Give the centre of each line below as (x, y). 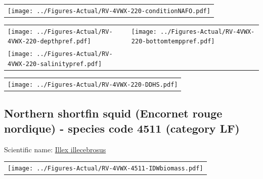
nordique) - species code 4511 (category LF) (122, 128)
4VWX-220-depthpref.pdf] (49, 42)
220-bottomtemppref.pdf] (173, 42)
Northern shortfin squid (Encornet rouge (113, 113)
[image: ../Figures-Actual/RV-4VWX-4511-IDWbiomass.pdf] (105, 168)
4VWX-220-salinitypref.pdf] (55, 64)
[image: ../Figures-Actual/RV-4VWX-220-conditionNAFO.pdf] (109, 11)
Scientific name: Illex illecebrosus (55, 149)
